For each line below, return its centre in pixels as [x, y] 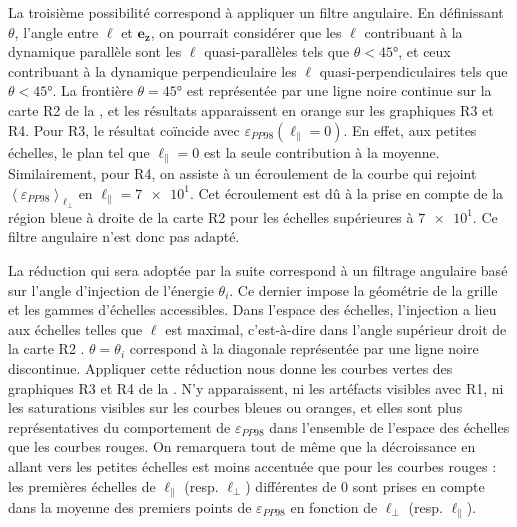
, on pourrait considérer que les [246, 31]
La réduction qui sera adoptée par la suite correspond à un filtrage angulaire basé [258, 270]
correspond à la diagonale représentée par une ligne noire [304, 348]
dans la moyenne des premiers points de [130, 506]
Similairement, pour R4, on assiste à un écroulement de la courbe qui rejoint [242, 173]
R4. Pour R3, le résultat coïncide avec [124, 129]
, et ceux [424, 51]
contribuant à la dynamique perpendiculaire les [152, 70]
